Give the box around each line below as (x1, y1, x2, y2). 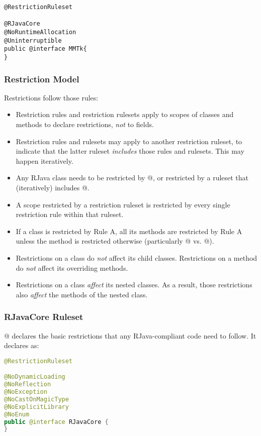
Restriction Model (4, 72, 79, 85)
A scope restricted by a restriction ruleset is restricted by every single (16, 199, 230, 209)
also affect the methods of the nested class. (16, 289, 148, 299)
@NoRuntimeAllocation (4, 28, 76, 36)
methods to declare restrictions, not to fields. (16, 119, 154, 129)
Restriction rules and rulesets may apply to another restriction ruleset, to (16, 136, 242, 146)
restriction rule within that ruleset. (16, 209, 124, 220)
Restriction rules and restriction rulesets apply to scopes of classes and (16, 109, 234, 120)
